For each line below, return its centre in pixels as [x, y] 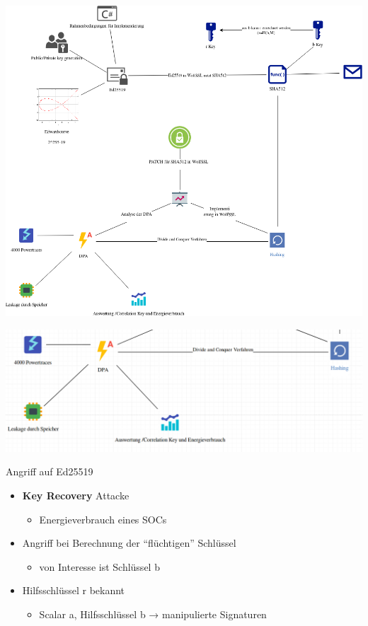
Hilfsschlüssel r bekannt [74, 590]
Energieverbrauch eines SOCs [103, 519]
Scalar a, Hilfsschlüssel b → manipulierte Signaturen [153, 614]
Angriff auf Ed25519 [50, 471]
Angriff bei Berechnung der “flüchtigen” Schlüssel [129, 543]
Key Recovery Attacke [76, 495]
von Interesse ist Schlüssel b [99, 566]
